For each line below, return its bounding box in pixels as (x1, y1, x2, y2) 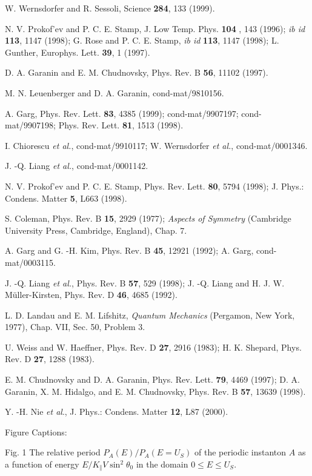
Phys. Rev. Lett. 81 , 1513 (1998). (58, 119, 184, 131)
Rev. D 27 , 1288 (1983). (5, 352, 95, 365)
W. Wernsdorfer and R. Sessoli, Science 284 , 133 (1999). (5, 2, 215, 14)
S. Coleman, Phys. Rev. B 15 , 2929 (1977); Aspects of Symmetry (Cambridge (5, 212, 291, 225)
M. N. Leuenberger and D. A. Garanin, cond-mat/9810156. (5, 86, 224, 99)
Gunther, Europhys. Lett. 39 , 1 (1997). (5, 45, 150, 58)
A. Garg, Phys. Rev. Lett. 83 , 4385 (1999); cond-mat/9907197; (5, 107, 239, 119)
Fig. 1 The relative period (5, 446, 101, 458)
